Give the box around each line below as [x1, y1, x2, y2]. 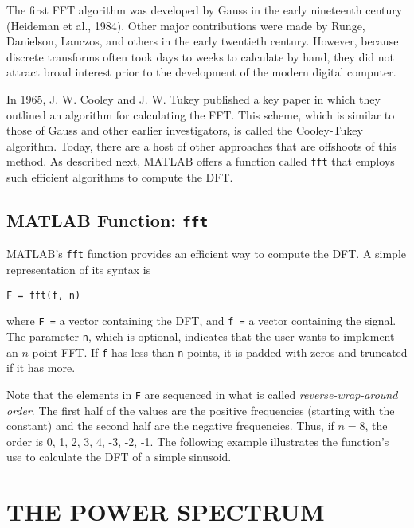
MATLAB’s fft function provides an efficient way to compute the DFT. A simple [6, 245, 407, 262]
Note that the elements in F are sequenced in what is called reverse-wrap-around [6, 385, 398, 402]
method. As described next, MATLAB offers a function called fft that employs [6, 153, 395, 170]
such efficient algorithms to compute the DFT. [6, 169, 233, 185]
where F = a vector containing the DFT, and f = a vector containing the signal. [6, 312, 396, 329]
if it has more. [6, 359, 76, 376]
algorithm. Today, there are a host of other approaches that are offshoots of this [6, 137, 396, 154]
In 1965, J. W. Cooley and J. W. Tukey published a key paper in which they [6, 90, 381, 107]
